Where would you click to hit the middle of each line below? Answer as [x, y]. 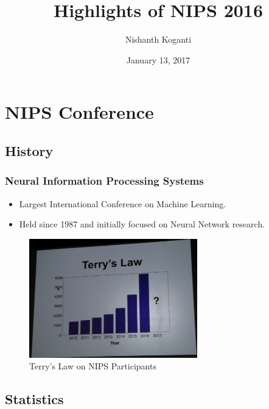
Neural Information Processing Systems [104, 181]
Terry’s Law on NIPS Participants [93, 366]
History [29, 150]
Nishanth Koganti [158, 39]
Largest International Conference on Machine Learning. [123, 203]
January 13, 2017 [158, 59]
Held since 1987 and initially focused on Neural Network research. [142, 224]
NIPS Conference [79, 112]
